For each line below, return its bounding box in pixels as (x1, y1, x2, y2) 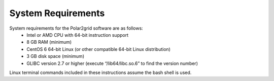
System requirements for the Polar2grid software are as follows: (9, 25, 143, 31)
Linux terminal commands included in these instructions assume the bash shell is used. (9, 69, 192, 75)
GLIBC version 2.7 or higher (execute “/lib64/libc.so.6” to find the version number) (26, 60, 198, 66)
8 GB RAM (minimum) (26, 39, 72, 45)
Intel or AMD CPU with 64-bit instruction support (26, 32, 129, 38)
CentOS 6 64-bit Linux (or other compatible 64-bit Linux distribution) (26, 46, 171, 52)
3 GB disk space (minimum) (26, 53, 85, 59)
